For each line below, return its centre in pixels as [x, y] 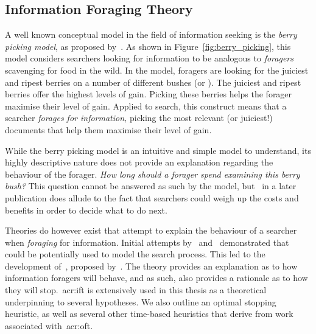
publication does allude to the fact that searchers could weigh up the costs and [152, 197]
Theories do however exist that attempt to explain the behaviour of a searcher [151, 230]
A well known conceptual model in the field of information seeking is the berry [151, 34]
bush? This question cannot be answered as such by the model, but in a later [151, 186]
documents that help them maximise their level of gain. [108, 129]
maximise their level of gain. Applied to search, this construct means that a [146, 106]
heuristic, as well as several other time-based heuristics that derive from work [149, 314]
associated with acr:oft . [49, 325]
